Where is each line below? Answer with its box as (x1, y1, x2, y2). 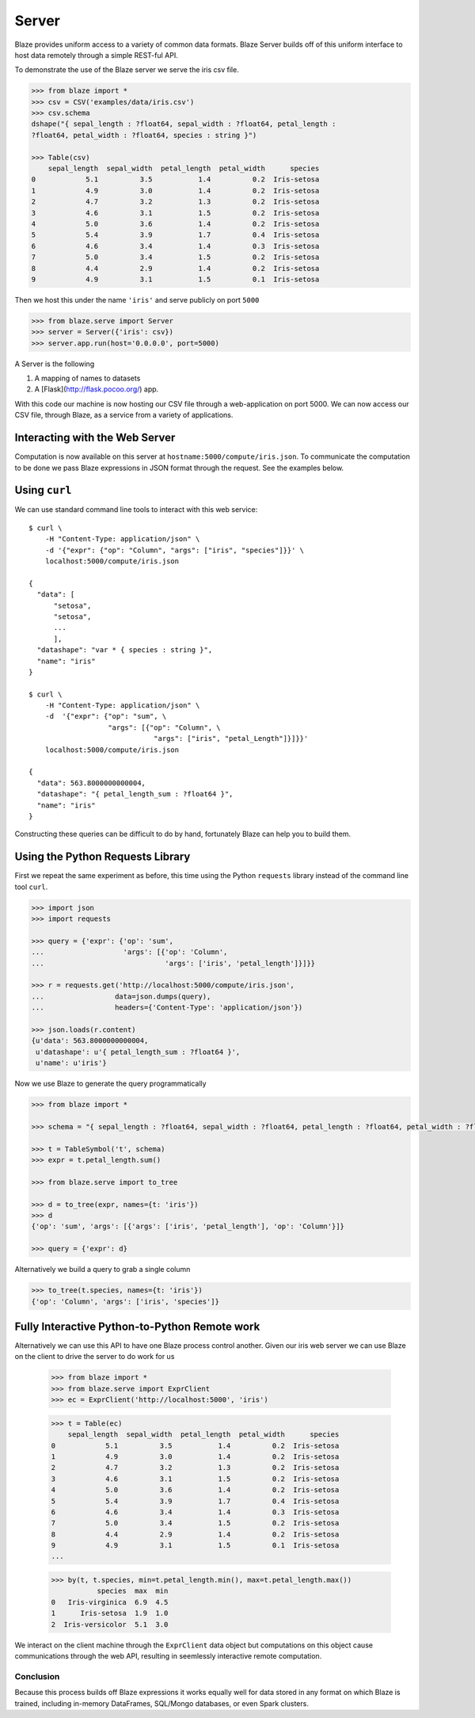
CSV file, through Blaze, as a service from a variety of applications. (14, 410, 234, 420)
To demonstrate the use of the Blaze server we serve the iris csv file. (14, 65, 239, 74)
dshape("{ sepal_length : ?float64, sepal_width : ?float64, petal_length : (31, 120, 336, 128)
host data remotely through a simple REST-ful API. (14, 50, 178, 59)
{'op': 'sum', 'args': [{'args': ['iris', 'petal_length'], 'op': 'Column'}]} (31, 1222, 344, 1231)
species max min (97, 1586, 169, 1596)
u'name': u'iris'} (36, 1059, 107, 1067)
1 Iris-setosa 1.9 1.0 (51, 1609, 169, 1618)
